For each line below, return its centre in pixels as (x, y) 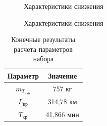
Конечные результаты (43, 39)
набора (43, 59)
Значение (62, 75)
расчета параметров (43, 49)
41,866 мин (62, 114)
